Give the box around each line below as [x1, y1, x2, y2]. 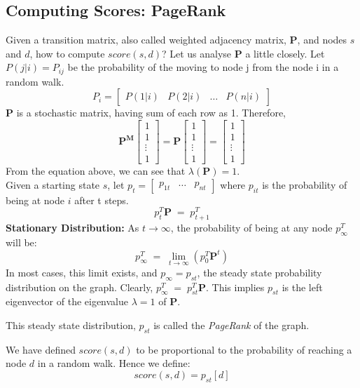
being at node [6, 192, 65, 207]
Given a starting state [6, 177, 100, 192]
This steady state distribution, [6, 318, 136, 333]
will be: [6, 235, 37, 250]
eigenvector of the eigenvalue [6, 294, 129, 309]
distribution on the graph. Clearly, [6, 279, 153, 294]
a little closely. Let [245, 46, 325, 60]
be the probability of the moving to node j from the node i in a [67, 60, 339, 74]
